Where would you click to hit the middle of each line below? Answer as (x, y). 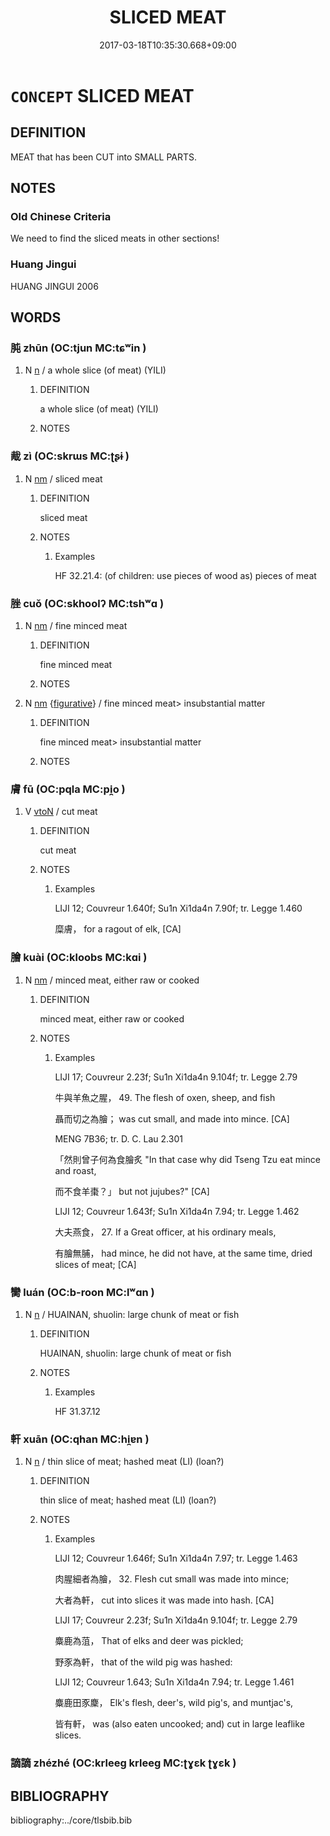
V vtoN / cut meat (61, 812)
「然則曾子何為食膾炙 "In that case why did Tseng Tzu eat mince (187, 1159)
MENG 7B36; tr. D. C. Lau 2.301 (118, 1138)
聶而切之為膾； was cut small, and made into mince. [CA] (172, 1118)
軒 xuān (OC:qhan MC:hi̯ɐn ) (80, 1439)
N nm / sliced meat (63, 478)
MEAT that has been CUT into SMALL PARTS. (104, 157)
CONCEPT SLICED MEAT (102, 95)
